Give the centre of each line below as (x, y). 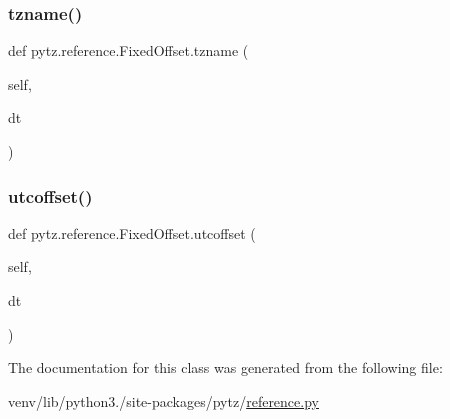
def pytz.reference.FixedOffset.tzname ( (128, 50)
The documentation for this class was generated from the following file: (225, 367)
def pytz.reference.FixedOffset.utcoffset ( (132, 232)
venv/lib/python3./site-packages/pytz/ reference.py (163, 400)
